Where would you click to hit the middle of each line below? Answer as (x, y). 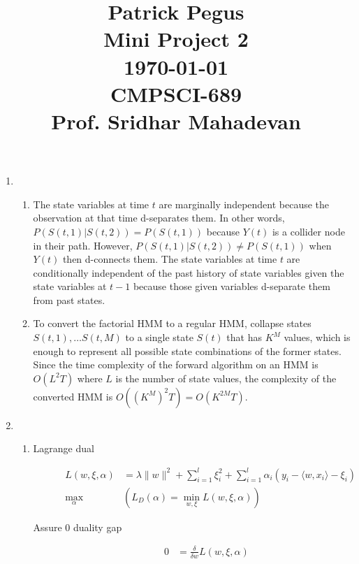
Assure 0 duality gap (78, 527)
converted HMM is (73, 396)
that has (244, 337)
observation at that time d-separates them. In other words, (159, 218)
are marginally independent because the (244, 204)
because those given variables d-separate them (232, 286)
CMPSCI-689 (176, 93)
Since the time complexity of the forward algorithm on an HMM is (176, 364)
